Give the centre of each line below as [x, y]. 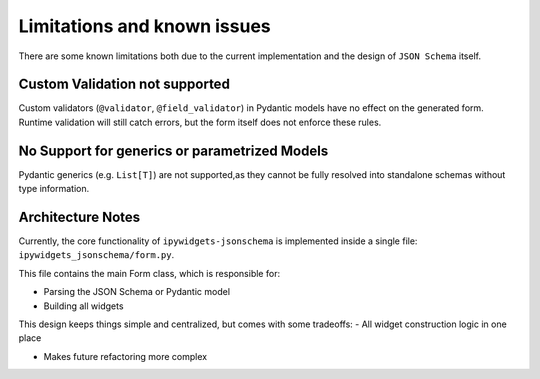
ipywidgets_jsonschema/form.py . [96, 255]
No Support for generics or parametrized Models [173, 150]
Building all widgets [83, 306]
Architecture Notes [79, 216]
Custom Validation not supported [124, 84]
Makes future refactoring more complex [125, 356]
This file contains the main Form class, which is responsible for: [149, 273]
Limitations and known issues [145, 26]
